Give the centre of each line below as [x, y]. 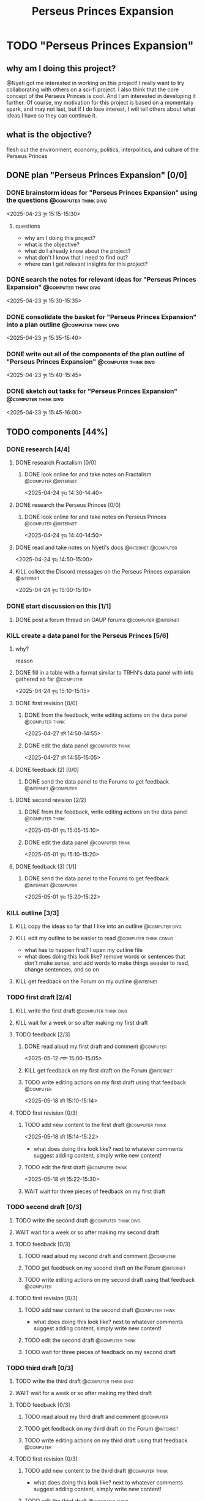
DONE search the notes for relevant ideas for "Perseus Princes [102, 280]
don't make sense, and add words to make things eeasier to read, [107, 963]
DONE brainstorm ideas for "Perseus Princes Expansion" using [102, 193]
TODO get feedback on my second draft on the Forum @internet [105, 1268]
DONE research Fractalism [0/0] [56, 463]
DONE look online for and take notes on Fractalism [88, 474]
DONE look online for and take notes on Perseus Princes [95, 517]
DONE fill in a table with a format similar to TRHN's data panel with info [104, 672]
